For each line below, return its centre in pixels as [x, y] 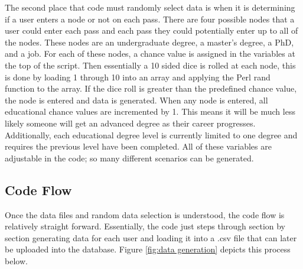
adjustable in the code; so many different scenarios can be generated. [129, 158]
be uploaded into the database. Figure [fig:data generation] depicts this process [148, 249]
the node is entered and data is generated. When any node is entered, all [136, 100]
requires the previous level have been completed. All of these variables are [138, 146]
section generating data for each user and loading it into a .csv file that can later [151, 237]
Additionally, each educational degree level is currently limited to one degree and [151, 134]
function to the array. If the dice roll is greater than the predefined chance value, [151, 88]
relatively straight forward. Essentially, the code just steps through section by [145, 226]
